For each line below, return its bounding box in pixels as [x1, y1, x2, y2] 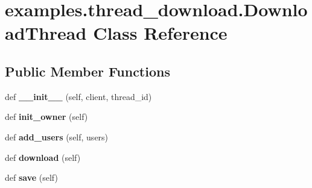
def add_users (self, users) [5, 130, 109, 143]
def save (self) [5, 171, 58, 184]
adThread [5, 20, 87, 45]
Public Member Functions [5, 61, 170, 80]
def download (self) [5, 151, 81, 163]
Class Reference [93, 20, 228, 45]
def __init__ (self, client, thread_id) [5, 90, 152, 102]
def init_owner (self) [5, 110, 88, 123]
